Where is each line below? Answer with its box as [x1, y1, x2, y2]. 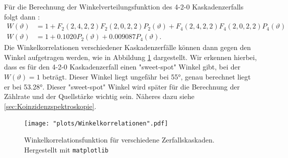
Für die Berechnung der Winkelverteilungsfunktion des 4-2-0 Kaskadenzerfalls [4, 1, 244, 11]
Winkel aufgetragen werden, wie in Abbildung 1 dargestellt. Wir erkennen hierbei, [4, 51, 257, 62]
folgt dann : [4, 11, 40, 21]
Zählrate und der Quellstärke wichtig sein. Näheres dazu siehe [4, 91, 195, 101]
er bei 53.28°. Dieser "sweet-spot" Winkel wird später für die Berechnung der [4, 81, 240, 91]
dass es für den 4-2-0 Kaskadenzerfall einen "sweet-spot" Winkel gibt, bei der [4, 61, 241, 72]
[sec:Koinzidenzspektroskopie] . [4, 100, 97, 111]
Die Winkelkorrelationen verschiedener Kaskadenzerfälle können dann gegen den [4, 42, 251, 52]
